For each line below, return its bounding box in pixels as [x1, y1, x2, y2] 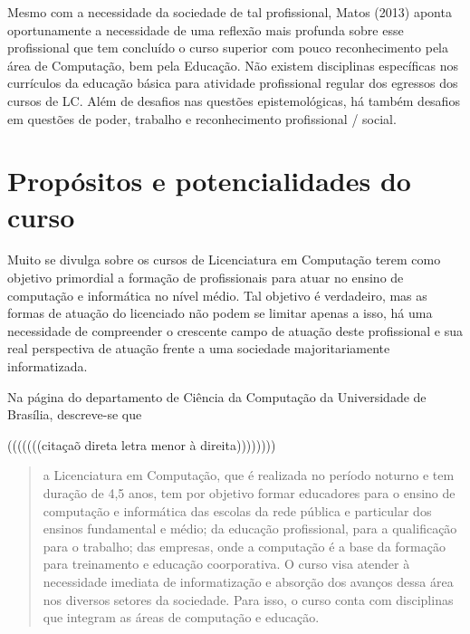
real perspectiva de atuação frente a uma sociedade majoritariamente [7, 339, 390, 358]
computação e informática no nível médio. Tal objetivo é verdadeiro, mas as [7, 285, 427, 304]
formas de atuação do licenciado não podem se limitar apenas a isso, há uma [7, 303, 433, 322]
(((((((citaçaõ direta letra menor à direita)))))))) [7, 435, 276, 454]
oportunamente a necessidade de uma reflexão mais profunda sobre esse [7, 20, 404, 39]
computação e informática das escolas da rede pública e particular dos [43, 501, 432, 520]
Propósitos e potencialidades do [7, 162, 411, 199]
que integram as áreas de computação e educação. [43, 608, 320, 627]
